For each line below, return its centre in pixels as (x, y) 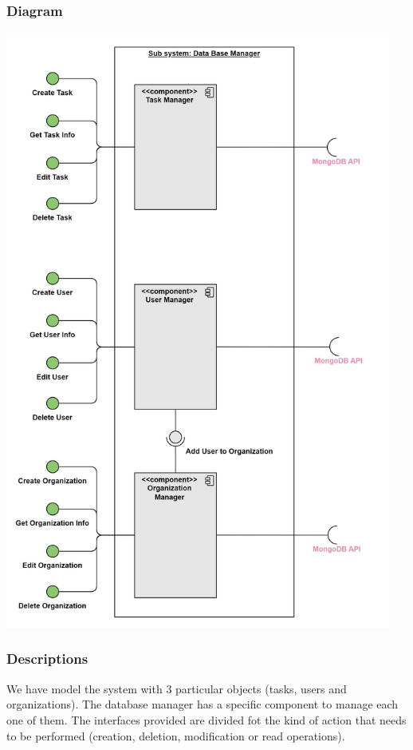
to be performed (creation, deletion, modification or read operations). (176, 735)
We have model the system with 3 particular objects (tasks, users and (177, 688)
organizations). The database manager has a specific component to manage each (203, 704)
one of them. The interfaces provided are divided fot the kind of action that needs (206, 719)
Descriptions (47, 659)
